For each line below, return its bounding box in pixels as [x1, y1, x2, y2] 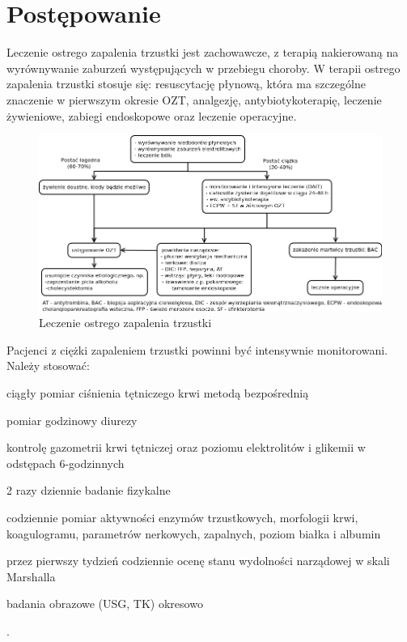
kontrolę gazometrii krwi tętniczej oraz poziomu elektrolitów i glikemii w [6, 439, 366, 456]
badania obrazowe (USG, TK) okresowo [6, 595, 203, 612]
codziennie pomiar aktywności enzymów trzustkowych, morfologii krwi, [6, 509, 358, 526]
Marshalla [6, 568, 56, 585]
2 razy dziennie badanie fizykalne [6, 482, 171, 499]
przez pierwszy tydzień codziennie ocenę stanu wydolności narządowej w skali [6, 552, 390, 569]
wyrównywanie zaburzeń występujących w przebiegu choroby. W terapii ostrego [6, 59, 401, 76]
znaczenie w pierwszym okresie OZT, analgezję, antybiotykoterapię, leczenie [6, 91, 382, 108]
